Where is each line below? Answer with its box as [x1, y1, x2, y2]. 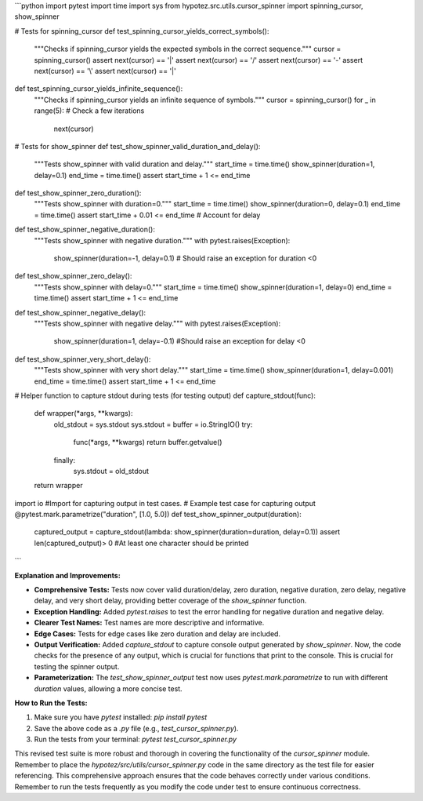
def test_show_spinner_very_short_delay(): [14, 354, 151, 364]
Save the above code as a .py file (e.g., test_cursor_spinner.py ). [34, 723, 239, 733]
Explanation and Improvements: [14, 570, 121, 580]
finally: [53, 455, 76, 464]
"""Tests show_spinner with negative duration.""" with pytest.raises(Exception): [34, 235, 291, 245]
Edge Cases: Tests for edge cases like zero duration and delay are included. [34, 628, 281, 639]
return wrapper [34, 481, 83, 490]
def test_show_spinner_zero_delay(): [14, 271, 132, 281]
